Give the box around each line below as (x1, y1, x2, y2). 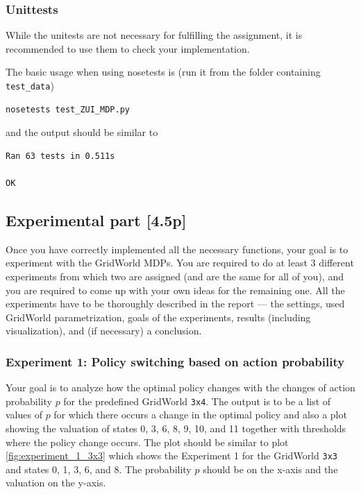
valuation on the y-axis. (6, 475, 106, 490)
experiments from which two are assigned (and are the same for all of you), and (6, 269, 344, 284)
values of (6, 407, 42, 422)
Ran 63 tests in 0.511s (6, 151, 115, 161)
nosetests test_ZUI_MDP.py (6, 104, 130, 114)
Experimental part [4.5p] (6, 210, 187, 231)
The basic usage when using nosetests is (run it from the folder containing (6, 65, 321, 79)
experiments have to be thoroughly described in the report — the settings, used (6, 296, 345, 311)
